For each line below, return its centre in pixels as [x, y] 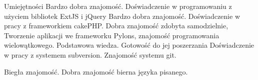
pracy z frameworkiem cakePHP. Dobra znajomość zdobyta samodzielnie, [116, 26]
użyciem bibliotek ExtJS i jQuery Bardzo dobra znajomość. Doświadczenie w [122, 16]
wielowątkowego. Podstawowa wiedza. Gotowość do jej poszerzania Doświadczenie [129, 45]
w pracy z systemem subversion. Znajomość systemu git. [90, 54]
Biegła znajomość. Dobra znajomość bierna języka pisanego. [96, 71]
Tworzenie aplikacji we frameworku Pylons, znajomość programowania [112, 35]
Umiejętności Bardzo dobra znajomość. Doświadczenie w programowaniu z [118, 6]
